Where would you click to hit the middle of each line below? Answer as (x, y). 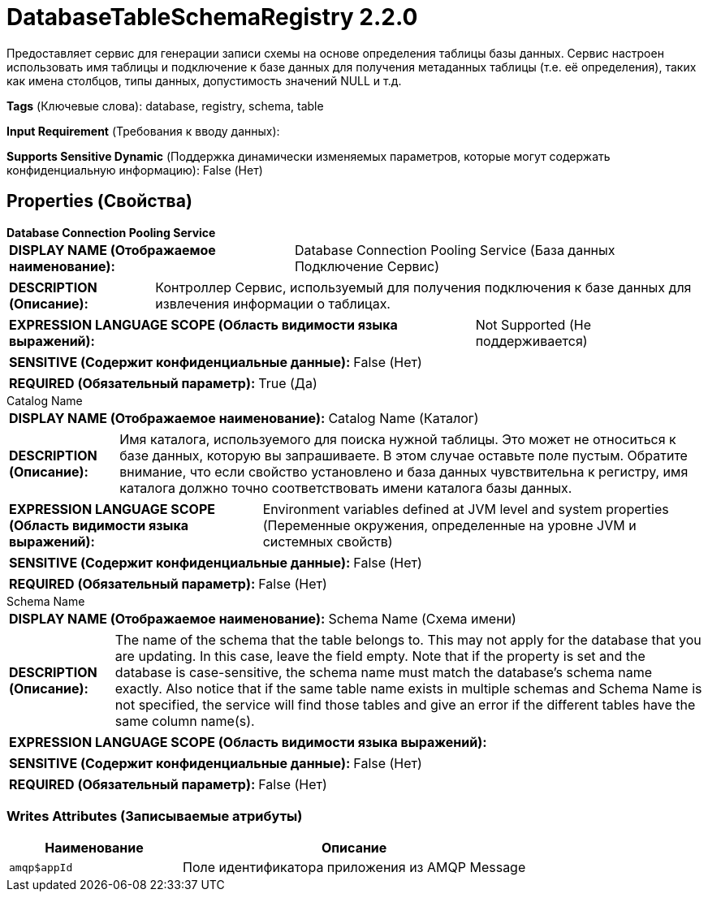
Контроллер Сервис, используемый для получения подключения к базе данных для (423, 287)
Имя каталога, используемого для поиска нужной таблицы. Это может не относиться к (398, 439)
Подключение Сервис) (367, 266)
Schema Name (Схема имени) (422, 618)
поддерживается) (531, 341)
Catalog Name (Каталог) (404, 418)
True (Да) (288, 383)
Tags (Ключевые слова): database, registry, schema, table (165, 106)
